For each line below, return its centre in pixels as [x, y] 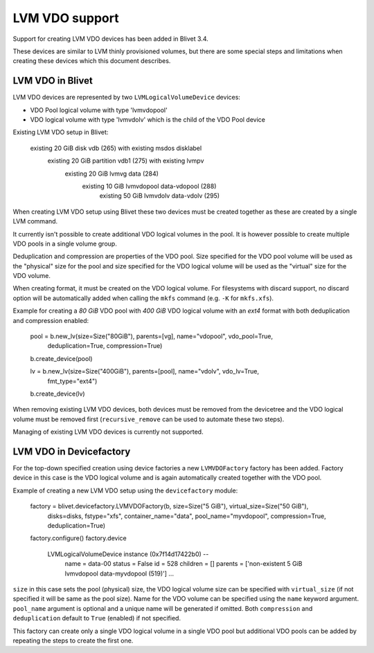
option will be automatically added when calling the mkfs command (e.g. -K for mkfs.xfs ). [143, 298]
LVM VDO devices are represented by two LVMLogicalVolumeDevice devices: [126, 98]
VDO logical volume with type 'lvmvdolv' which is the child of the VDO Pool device [148, 120]
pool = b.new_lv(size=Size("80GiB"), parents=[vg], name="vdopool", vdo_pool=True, [152, 336]
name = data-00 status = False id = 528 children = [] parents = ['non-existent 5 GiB [184, 564]
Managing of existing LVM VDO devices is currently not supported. [108, 432]
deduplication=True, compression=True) [105, 346]
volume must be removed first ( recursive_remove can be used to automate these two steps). [149, 419]
